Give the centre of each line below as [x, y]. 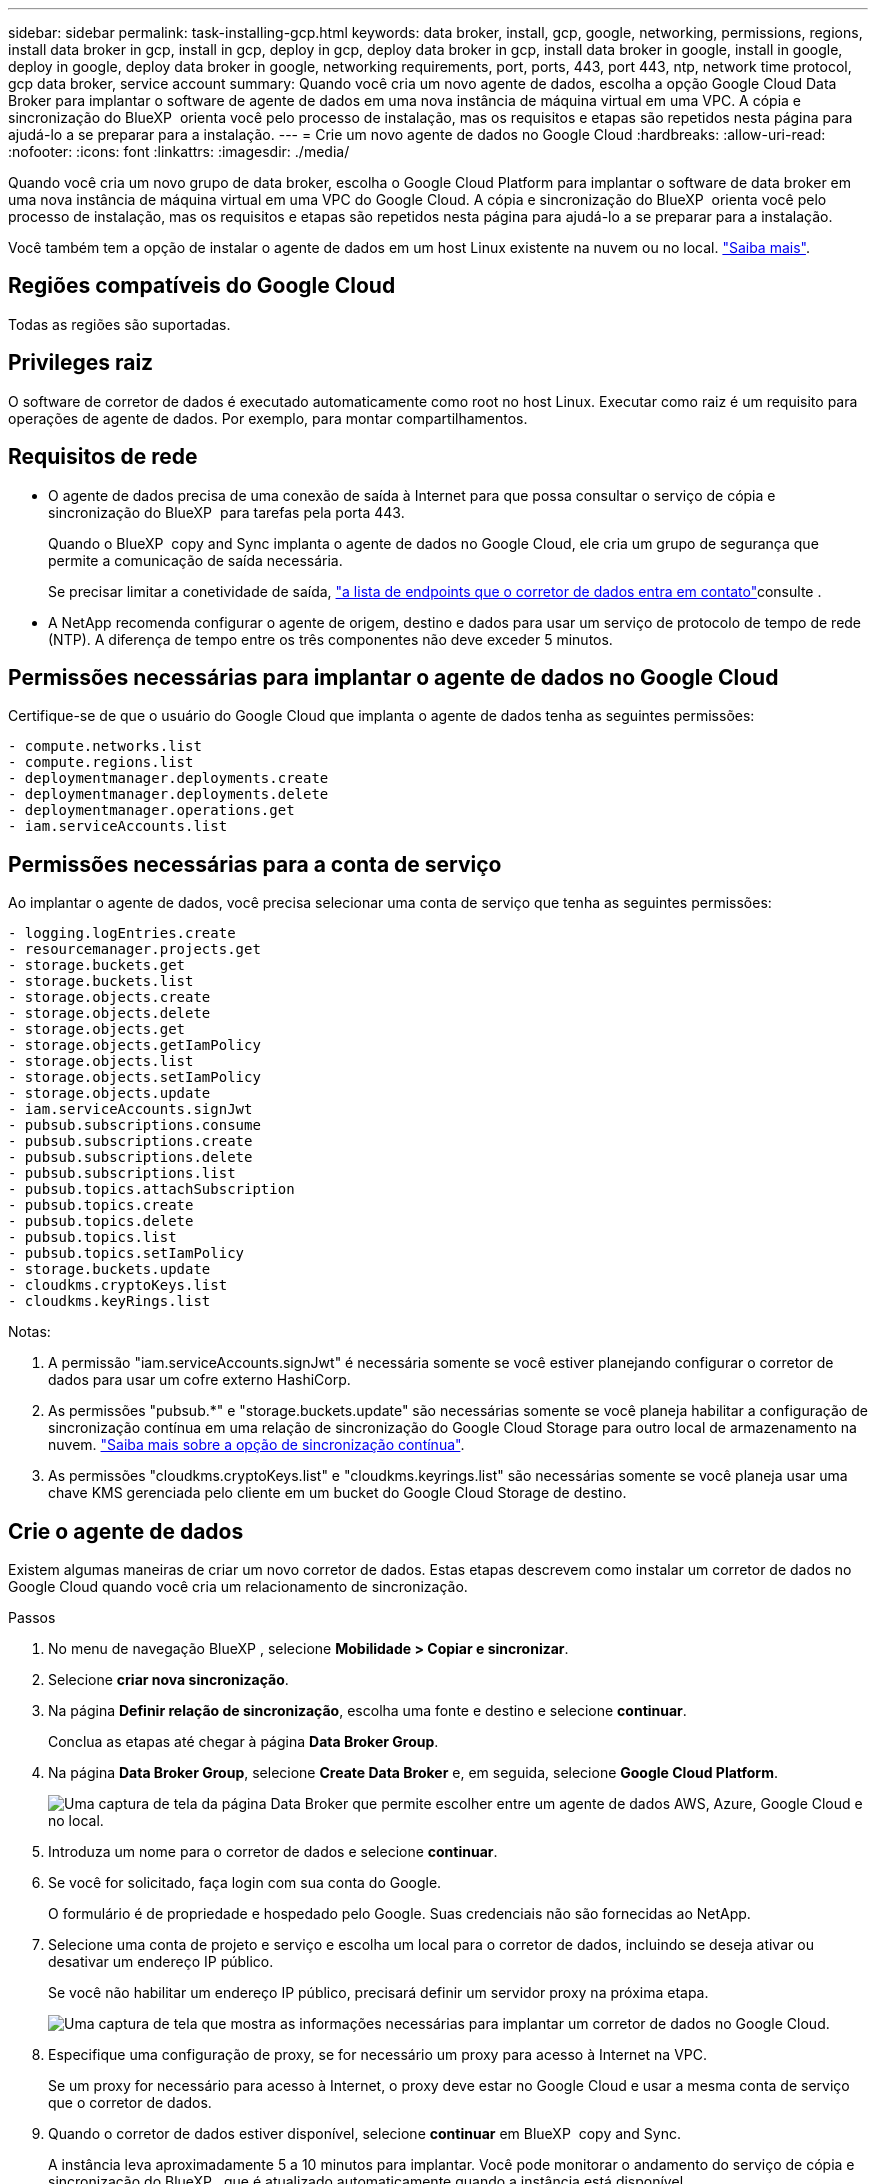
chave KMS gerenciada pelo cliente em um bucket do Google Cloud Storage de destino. [337, 1493]
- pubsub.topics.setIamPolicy [126, 1253]
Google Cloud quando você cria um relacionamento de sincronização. [238, 1587]
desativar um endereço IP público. [161, 1962]
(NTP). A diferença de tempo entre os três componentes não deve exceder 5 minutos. [330, 639]
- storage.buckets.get [97, 965]
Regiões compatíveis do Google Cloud [202, 286]
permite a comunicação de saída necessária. [195, 560]
